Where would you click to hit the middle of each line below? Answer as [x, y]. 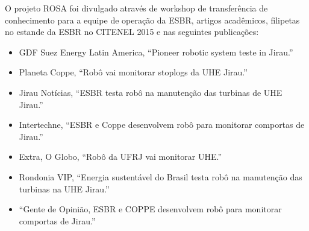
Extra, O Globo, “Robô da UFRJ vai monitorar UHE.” [120, 157]
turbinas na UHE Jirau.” [64, 188]
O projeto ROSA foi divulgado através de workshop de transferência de [136, 8]
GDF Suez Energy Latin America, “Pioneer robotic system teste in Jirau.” [156, 52]
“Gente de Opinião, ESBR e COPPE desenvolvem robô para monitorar [150, 209]
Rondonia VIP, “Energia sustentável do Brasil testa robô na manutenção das [161, 176]
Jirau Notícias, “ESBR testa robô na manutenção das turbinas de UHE [151, 92]
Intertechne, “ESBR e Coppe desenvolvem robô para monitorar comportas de [162, 125]
